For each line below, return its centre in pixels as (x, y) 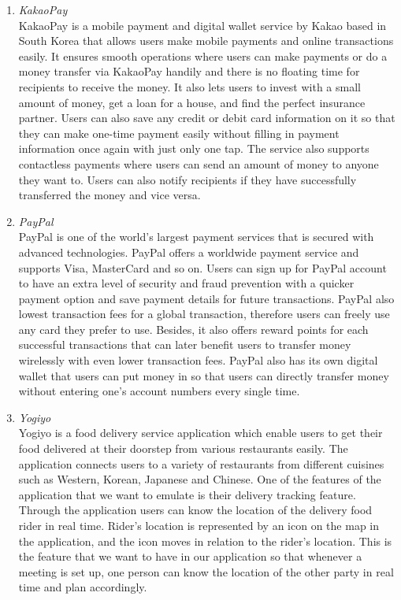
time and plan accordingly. (83, 587)
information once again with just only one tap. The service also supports (194, 148)
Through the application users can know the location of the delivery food (195, 510)
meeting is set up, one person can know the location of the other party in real (206, 571)
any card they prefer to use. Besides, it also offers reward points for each (193, 329)
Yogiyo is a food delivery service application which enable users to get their (200, 433)
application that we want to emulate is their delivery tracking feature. (187, 494)
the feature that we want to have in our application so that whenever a (190, 556)
